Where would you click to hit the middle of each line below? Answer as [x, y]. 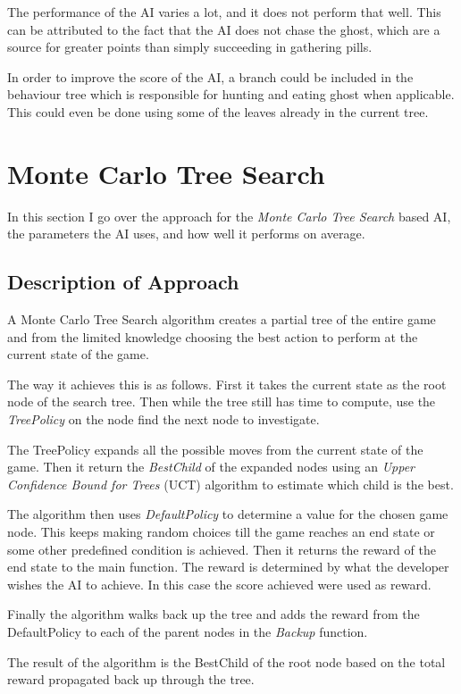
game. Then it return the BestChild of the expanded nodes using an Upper [211, 467]
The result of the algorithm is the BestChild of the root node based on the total [226, 661]
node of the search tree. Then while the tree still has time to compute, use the [222, 401]
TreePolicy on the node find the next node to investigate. [163, 419]
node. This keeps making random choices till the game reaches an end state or [221, 532]
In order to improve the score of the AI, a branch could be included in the [210, 76]
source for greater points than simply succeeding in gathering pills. [190, 47]
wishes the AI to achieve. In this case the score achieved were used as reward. [219, 584]
